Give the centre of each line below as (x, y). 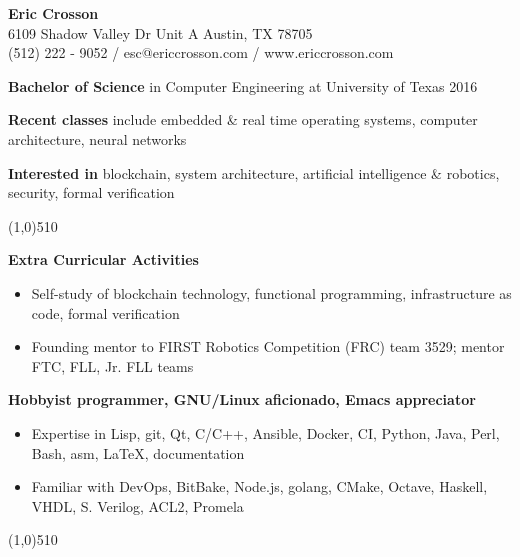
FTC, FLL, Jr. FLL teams (112, 365)
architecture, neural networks (97, 138)
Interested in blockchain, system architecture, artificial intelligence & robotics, (254, 172)
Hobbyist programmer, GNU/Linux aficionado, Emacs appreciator (242, 399)
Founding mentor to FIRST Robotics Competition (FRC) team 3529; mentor (268, 346)
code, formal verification (105, 312)
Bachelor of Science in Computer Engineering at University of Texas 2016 (243, 85)
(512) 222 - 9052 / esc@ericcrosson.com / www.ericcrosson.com (201, 52)
